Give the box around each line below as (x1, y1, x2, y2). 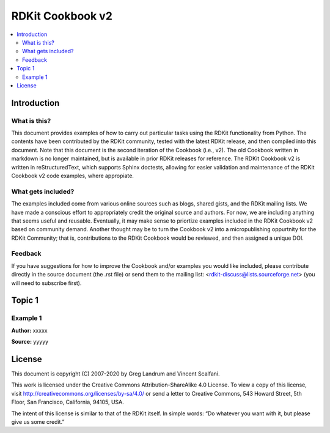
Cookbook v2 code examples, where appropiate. (11, 172, 134, 179)
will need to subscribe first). (11, 279, 82, 287)
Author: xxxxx (11, 327, 48, 334)
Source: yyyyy (11, 338, 49, 346)
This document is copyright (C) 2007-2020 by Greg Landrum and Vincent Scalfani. (11, 370, 220, 377)
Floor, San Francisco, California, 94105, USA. (11, 398, 125, 406)
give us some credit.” (11, 418, 65, 426)
